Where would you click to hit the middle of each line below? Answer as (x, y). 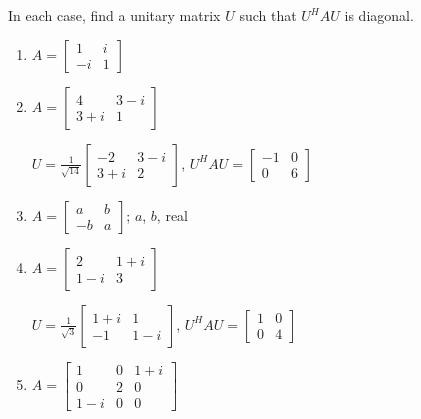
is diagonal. (379, 15)
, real (172, 214)
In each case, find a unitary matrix (114, 15)
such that (268, 15)
